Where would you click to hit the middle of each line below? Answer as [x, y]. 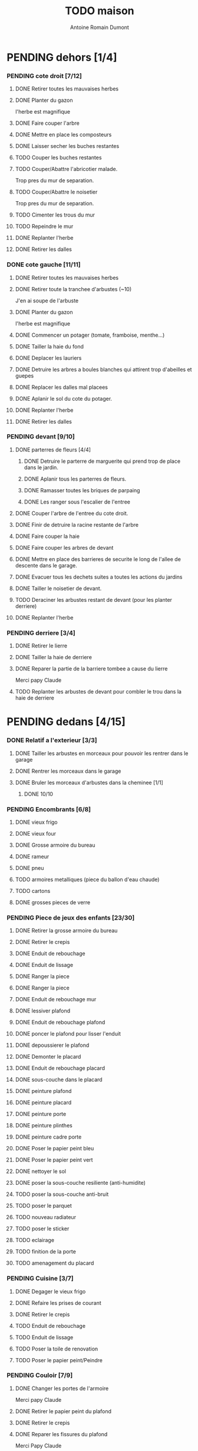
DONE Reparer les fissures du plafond [61, 1434]
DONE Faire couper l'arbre [47, 123]
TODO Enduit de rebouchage [50, 1326]
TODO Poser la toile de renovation [57, 1349]
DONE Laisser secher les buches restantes [67, 146]
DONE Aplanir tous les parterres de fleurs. [75, 479]
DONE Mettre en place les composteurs [63, 135]
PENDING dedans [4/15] [66, 722]
